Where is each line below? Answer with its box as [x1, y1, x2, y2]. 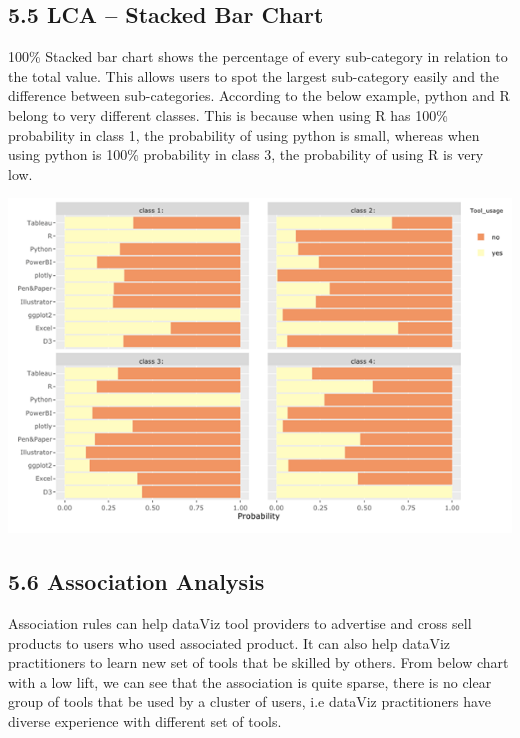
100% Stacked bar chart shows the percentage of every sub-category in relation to [8, 46, 508, 67]
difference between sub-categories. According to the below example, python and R [8, 85, 510, 106]
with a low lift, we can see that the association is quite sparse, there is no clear [8, 671, 492, 692]
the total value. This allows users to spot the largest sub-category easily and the [8, 65, 500, 86]
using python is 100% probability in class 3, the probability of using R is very [8, 144, 484, 165]
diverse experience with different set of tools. [8, 711, 282, 731]
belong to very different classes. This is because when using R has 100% [8, 104, 448, 125]
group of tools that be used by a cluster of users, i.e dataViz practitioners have [8, 691, 491, 712]
